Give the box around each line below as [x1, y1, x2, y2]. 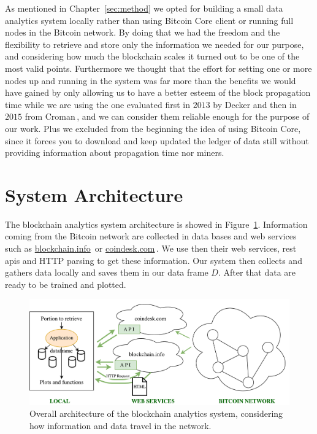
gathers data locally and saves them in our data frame [5, 266, 208, 279]
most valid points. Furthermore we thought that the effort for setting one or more [5, 61, 312, 74]
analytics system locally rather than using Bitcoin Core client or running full [5, 14, 294, 26]
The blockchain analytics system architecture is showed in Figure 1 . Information [5, 217, 308, 230]
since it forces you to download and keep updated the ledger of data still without [5, 134, 309, 147]
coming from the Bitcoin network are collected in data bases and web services [5, 230, 297, 242]
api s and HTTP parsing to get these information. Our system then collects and [5, 254, 302, 266]
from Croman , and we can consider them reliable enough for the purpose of [25, 110, 310, 123]
